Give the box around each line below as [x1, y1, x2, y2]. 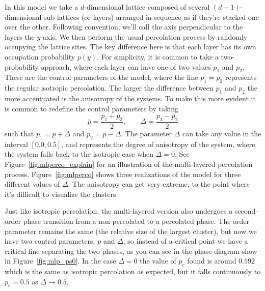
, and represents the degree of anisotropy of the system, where [61, 138, 255, 149]
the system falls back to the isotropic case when [5, 149, 154, 159]
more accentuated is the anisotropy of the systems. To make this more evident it [5, 93, 256, 103]
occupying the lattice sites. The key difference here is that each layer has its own [5, 41, 256, 52]
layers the [5, 31, 35, 42]
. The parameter [121, 128, 172, 138]
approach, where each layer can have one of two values [41, 61, 211, 72]
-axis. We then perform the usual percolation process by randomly [40, 31, 248, 42]
